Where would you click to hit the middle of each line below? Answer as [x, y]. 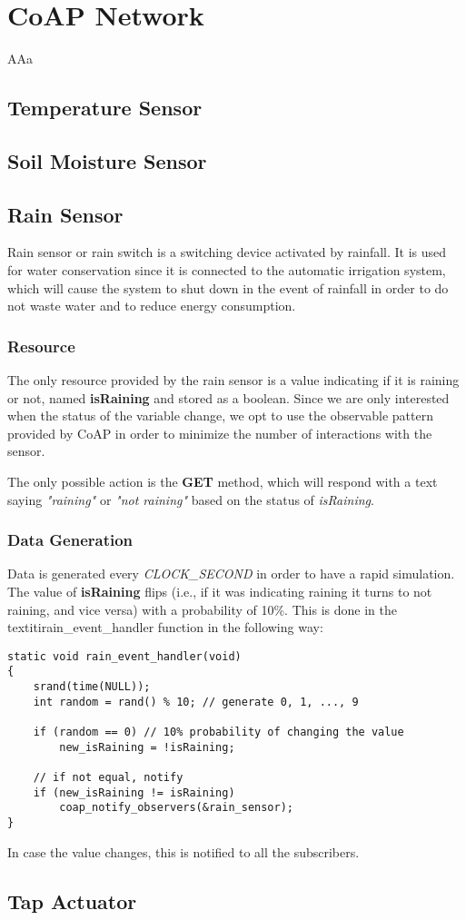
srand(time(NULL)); [92, 687]
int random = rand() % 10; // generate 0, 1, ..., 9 [196, 702]
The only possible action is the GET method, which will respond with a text [223, 482]
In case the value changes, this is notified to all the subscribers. [183, 851]
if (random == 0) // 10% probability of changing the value [218, 732]
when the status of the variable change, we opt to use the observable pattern [220, 415]
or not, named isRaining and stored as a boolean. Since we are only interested [228, 397]
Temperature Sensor [105, 108]
